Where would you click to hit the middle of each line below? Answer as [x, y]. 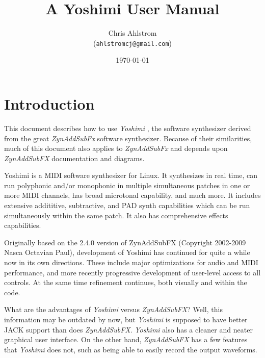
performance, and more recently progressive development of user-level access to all [132, 272]
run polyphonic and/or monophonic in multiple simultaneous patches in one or [127, 185]
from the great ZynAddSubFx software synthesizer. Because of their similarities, [128, 138]
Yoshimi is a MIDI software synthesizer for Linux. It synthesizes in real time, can [131, 175]
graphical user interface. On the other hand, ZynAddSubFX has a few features [126, 339]
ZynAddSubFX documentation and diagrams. [74, 158]
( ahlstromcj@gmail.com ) [132, 43]
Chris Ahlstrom [132, 33]
